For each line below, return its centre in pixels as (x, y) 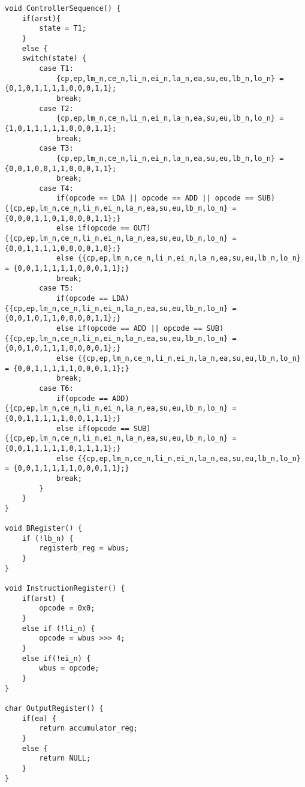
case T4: (56, 188)
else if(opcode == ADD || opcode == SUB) (140, 328)
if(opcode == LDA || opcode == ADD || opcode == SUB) (166, 198)
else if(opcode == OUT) (103, 228)
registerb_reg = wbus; (84, 548)
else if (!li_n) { (58, 628)
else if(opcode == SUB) (103, 428)
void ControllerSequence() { (63, 8)
